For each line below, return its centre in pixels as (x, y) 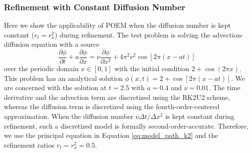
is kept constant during (200, 116)
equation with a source (65, 44)
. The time (224, 87)
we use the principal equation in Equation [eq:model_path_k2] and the (111, 135)
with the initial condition (152, 68)
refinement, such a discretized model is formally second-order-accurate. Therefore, (126, 125)
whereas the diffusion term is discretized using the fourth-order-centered (112, 106)
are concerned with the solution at (55, 87)
